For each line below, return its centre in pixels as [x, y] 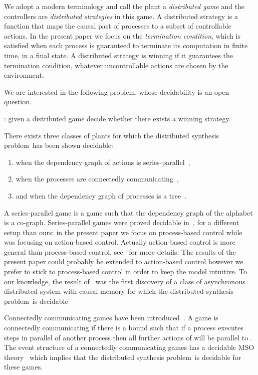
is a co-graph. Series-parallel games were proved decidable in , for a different [122, 222]
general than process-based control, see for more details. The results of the [120, 251]
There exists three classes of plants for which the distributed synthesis [112, 135]
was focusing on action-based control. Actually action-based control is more [120, 242]
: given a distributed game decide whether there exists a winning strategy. [117, 118]
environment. [24, 75]
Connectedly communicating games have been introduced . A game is [111, 318]
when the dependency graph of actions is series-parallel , [103, 162]
